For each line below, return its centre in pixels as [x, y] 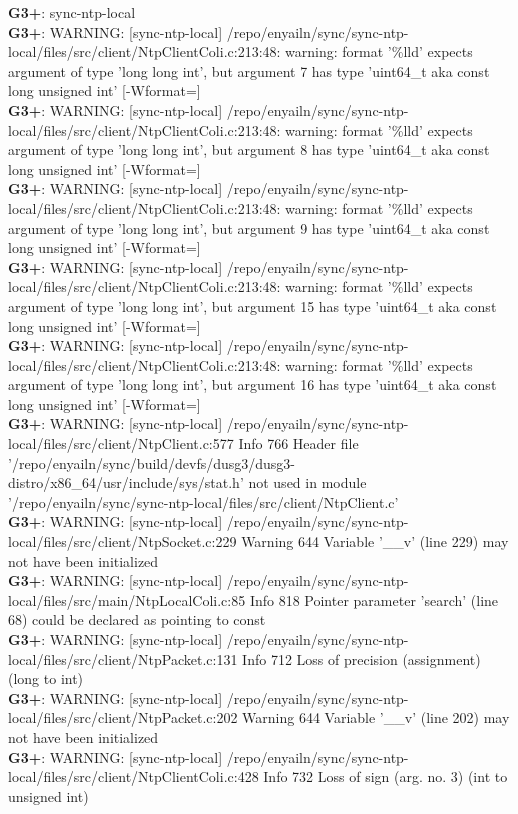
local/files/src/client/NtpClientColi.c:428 [133, 776]
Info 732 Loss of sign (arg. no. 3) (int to [385, 776]
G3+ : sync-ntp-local [72, 12]
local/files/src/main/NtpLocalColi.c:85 [127, 599]
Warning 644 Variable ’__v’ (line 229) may [375, 541]
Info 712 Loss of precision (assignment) [361, 658]
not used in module [307, 482]
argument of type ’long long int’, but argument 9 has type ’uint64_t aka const [249, 227]
